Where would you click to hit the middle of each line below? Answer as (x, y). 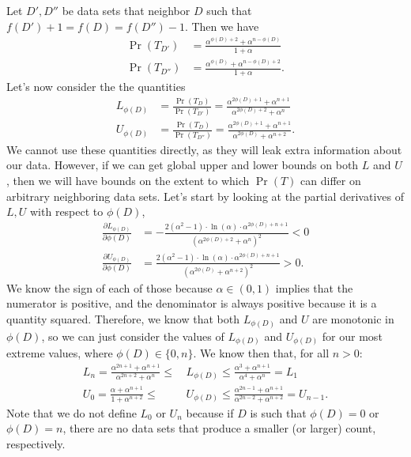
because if (210, 412)
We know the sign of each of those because (109, 287)
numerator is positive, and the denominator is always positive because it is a (192, 303)
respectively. (36, 443)
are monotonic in (353, 319)
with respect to (67, 212)
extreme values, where (60, 353)
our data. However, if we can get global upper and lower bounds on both (183, 165)
